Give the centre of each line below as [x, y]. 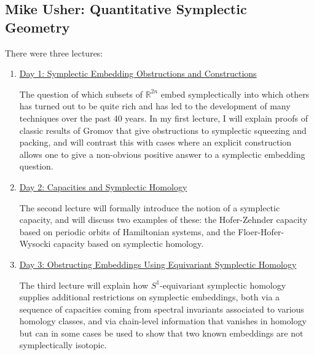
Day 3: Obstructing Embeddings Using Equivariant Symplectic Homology [158, 264]
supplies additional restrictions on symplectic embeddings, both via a [150, 297]
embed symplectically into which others [235, 94]
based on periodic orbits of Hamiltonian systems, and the [127, 231]
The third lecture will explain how [84, 285]
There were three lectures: [54, 53]
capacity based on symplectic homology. [129, 244]
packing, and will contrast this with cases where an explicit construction [155, 142]
